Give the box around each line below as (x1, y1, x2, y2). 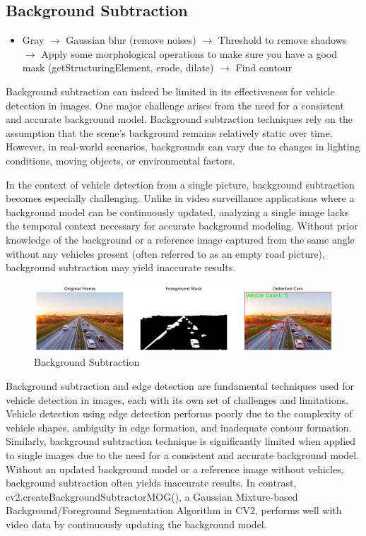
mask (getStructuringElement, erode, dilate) (22, 60, 214, 75)
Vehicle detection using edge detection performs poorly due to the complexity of (6, 406, 353, 421)
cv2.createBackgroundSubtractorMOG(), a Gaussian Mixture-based (6, 489, 298, 504)
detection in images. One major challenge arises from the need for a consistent (6, 97, 344, 112)
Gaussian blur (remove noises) (66, 32, 196, 47)
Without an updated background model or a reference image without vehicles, (6, 461, 344, 476)
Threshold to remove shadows (218, 32, 347, 47)
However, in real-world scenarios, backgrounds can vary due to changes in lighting (6, 139, 360, 154)
